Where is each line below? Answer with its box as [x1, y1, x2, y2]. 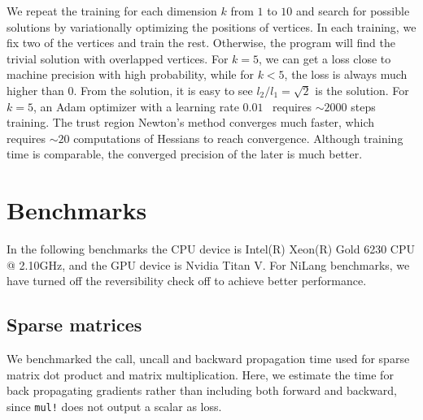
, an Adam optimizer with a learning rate [33, 97, 239, 115]
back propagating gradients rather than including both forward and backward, [7, 382, 397, 399]
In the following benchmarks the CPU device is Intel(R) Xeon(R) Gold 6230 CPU [7, 240, 415, 258]
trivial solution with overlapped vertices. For [7, 50, 229, 67]
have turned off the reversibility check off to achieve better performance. [7, 272, 367, 289]
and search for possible [295, 2, 410, 19]
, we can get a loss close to [258, 50, 391, 67]
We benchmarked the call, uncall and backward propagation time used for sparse [7, 350, 410, 367]
